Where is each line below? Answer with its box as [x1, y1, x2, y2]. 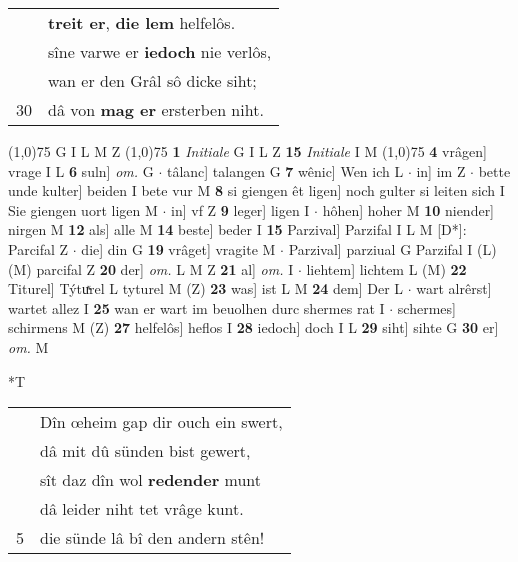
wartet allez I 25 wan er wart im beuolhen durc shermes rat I [8, 297, 385, 318]
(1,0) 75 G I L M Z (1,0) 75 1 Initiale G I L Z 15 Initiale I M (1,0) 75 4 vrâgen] [8, 141, 487, 161]
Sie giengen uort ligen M [8, 199, 158, 220]
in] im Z [416, 160, 466, 181]
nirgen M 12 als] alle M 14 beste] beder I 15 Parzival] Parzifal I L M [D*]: [8, 219, 467, 240]
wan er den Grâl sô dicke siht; [48, 69, 257, 92]
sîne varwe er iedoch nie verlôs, [48, 40, 272, 63]
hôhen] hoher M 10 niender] [322, 199, 495, 220]
